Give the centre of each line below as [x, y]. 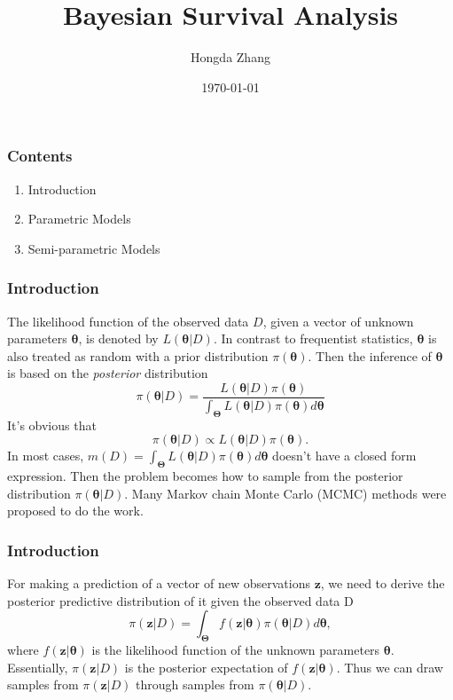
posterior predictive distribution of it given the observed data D [180, 600]
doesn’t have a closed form [344, 456]
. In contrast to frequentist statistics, [313, 338]
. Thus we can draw [390, 667]
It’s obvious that [52, 425]
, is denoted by [118, 338]
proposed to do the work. [75, 511]
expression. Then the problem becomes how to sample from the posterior [205, 476]
